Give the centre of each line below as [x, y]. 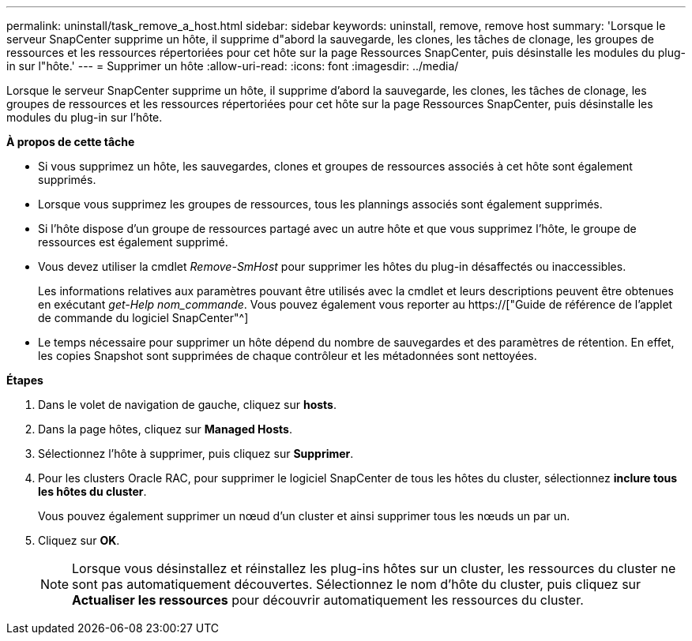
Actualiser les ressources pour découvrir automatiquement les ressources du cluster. [328, 600]
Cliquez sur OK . [79, 540]
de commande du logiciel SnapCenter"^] [143, 318]
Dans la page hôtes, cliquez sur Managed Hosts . [165, 429]
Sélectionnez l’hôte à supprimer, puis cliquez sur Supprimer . [196, 454]
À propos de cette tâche [71, 142]
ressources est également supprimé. [133, 242]
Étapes [25, 380]
